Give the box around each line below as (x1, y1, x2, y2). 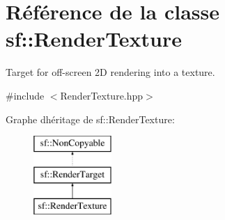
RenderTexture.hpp (60, 88, 143, 102)
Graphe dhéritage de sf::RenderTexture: (6, 111, 175, 126)
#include (6, 88, 45, 102)
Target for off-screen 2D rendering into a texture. (6, 65, 215, 79)
